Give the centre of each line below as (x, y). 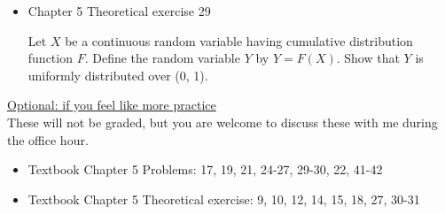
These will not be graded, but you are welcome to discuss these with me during (222, 122)
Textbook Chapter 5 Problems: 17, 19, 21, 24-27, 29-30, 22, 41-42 (205, 169)
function (50, 58)
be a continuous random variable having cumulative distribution (239, 40)
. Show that (368, 58)
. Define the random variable (162, 58)
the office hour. (48, 139)
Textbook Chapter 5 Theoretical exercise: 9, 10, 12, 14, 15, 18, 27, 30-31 (224, 199)
